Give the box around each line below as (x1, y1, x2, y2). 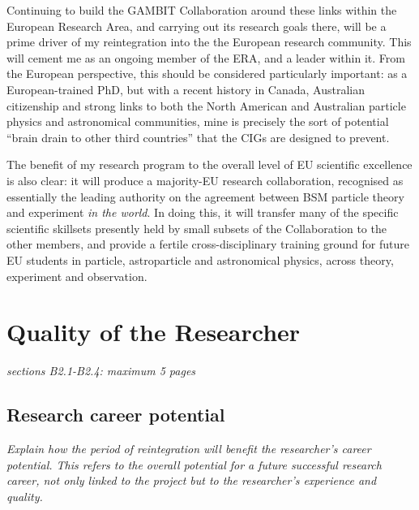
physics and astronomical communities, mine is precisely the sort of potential (6, 113, 389, 130)
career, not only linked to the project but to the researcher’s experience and (6, 472, 377, 489)
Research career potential (6, 402, 225, 427)
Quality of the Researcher (6, 315, 301, 348)
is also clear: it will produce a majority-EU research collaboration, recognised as (6, 171, 404, 188)
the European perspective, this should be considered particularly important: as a (6, 65, 408, 82)
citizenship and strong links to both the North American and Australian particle (6, 97, 406, 114)
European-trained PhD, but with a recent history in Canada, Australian (6, 80, 366, 97)
